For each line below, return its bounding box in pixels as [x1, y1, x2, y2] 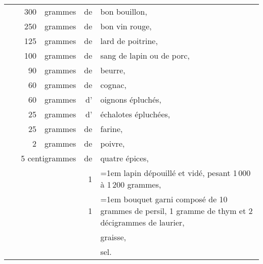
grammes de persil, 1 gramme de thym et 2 [100, 205, 253, 216]
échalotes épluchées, [100, 108, 170, 120]
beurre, [100, 64, 125, 76]
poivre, [100, 138, 125, 149]
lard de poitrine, [100, 35, 158, 47]
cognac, [100, 79, 126, 91]
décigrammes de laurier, [100, 216, 185, 228]
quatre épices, [100, 152, 149, 164]
